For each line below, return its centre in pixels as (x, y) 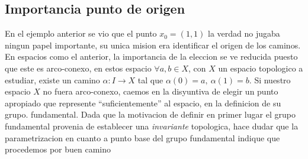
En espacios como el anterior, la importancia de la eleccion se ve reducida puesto (151, 56)
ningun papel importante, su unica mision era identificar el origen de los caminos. (153, 45)
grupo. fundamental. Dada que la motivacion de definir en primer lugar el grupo (150, 114)
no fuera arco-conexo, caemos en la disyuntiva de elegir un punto (161, 91)
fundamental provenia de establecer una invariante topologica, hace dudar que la (152, 126)
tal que (150, 79)
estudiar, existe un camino (52, 79)
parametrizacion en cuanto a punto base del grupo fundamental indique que (142, 137)
